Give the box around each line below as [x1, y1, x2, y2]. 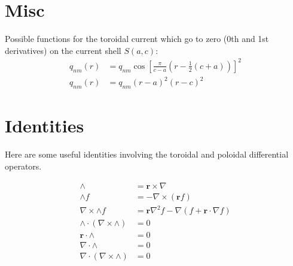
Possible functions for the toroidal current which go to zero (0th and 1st [5, 32, 269, 45]
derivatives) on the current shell [5, 44, 121, 56]
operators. [5, 159, 42, 172]
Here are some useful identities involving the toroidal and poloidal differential [5, 148, 289, 161]
